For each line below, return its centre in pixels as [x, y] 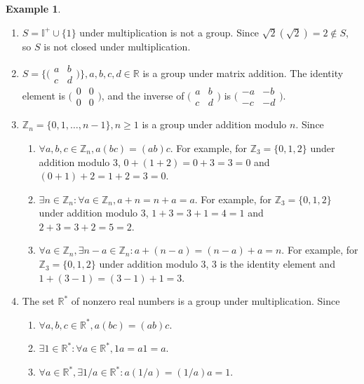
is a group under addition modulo [214, 124]
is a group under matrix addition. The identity [243, 73]
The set [38, 301]
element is [43, 95]
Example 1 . [33, 8]
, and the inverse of [143, 95]
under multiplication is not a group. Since [169, 32]
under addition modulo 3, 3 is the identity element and [217, 264]
